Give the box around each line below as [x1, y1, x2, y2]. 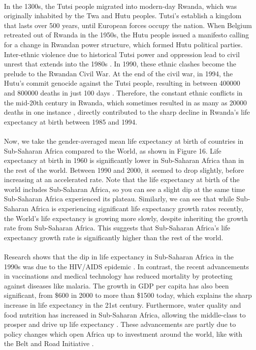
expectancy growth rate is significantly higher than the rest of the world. [4, 232, 224, 242]
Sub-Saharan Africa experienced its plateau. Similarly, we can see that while [4, 193, 234, 204]
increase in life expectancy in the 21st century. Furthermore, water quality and [4, 300, 241, 310]
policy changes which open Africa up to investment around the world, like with [4, 328, 243, 339]
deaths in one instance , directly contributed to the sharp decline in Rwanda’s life [4, 107, 250, 117]
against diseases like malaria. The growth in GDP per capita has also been [4, 280, 229, 290]
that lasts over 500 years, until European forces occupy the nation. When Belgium [4, 20, 252, 30]
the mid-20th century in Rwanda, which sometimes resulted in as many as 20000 [4, 97, 247, 107]
